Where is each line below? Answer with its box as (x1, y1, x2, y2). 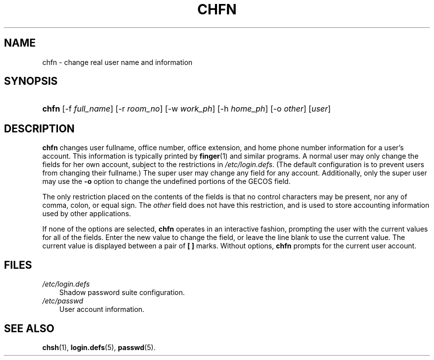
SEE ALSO (4, 322, 54, 335)
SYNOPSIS (4, 75, 58, 88)
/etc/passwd (42, 297, 83, 305)
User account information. (59, 305, 145, 314)
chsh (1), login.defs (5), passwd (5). (42, 343, 156, 352)
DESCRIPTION (4, 122, 75, 135)
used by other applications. (42, 209, 131, 218)
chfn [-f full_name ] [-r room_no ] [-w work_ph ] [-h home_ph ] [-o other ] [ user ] (42, 104, 331, 114)
